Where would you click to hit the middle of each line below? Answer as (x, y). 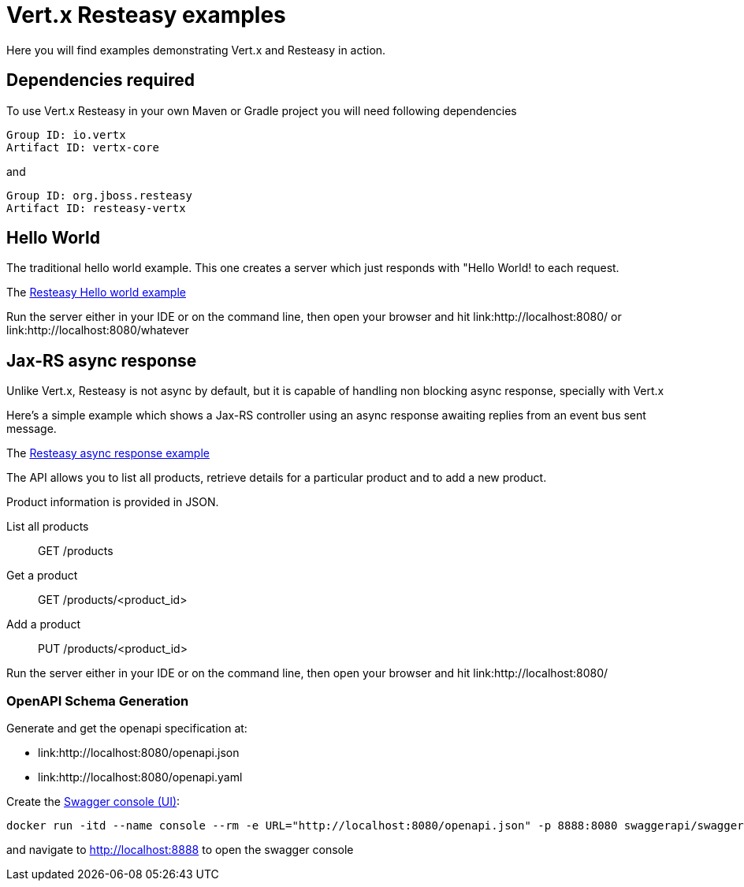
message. (32, 429)
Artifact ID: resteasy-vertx (96, 208)
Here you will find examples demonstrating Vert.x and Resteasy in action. (196, 50)
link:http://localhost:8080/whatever (98, 330)
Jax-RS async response (102, 360)
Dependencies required (100, 80)
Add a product (43, 624)
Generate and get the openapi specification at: (127, 729)
